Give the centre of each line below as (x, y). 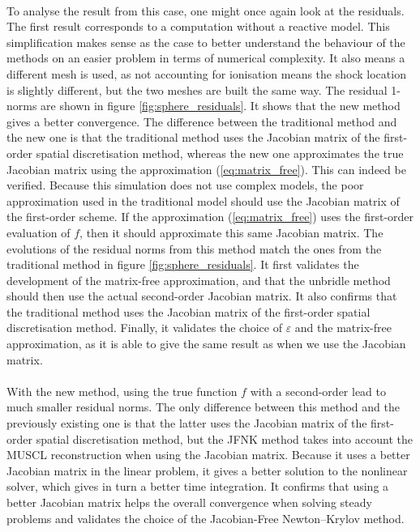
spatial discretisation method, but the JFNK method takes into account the (224, 438)
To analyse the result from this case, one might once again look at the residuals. (206, 10)
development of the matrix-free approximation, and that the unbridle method (199, 280)
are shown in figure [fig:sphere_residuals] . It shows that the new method (221, 106)
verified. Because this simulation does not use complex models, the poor (185, 185)
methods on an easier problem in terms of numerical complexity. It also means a (206, 58)
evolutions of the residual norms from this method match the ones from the (194, 248)
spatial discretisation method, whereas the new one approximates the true (220, 153)
